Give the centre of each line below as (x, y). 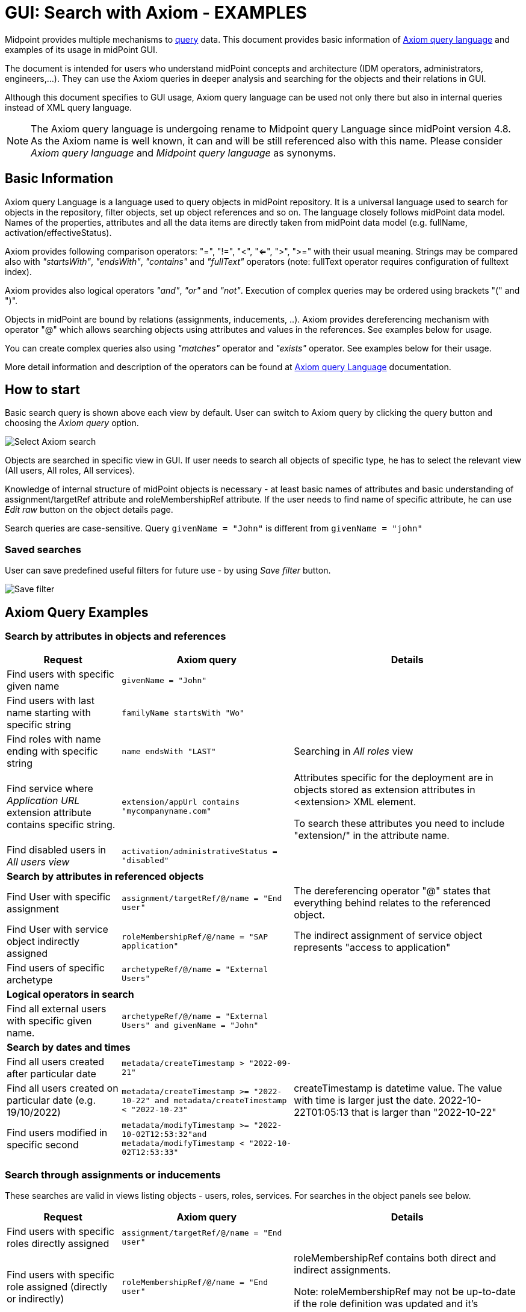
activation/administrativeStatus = (200, 852)
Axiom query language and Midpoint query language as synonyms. (183, 153)
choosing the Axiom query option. (72, 423)
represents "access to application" (372, 948)
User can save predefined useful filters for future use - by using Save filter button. (168, 571)
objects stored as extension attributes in (385, 790)
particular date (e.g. (51, 1100)
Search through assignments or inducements (113, 1174)
